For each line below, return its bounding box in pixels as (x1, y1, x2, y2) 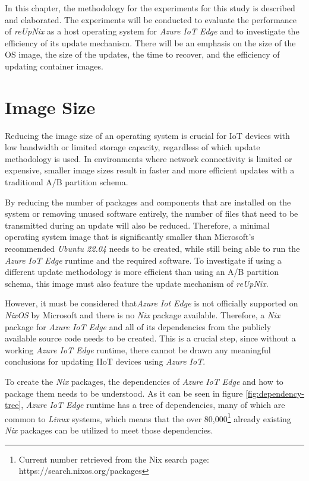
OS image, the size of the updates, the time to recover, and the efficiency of (5, 48, 280, 61)
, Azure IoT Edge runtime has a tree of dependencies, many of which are (21, 398, 285, 411)
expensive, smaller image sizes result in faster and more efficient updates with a (5, 164, 295, 176)
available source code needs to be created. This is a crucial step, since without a (5, 332, 296, 344)
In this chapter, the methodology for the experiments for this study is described (5, 2, 295, 14)
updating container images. (5, 59, 103, 72)
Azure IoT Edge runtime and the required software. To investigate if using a (5, 254, 282, 266)
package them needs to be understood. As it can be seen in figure (5, 387, 243, 399)
